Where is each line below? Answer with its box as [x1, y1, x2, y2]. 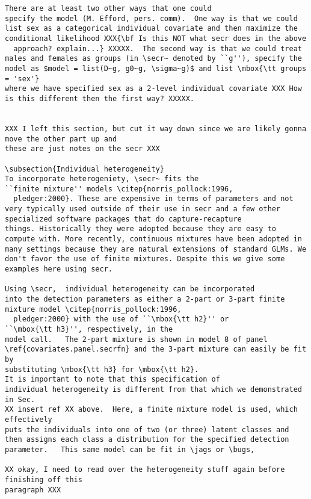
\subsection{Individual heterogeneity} [5, 164, 164, 173]
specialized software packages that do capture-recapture [5, 214, 242, 223]
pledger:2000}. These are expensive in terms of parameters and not [13, 194, 294, 203]
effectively [5, 415, 52, 424]
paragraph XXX [5, 485, 61, 494]
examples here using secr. [5, 265, 112, 274]
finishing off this [5, 475, 82, 484]
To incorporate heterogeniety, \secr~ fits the [5, 175, 199, 184]
